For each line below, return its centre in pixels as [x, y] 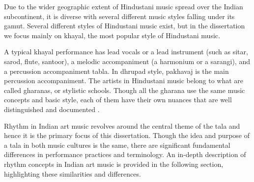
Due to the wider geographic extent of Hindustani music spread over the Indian [124, 6]
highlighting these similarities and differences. [72, 173]
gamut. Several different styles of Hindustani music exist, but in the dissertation [125, 26]
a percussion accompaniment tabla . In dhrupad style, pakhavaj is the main [116, 71]
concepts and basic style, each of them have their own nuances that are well [118, 100]
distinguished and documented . [52, 109]
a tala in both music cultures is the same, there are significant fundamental [117, 145]
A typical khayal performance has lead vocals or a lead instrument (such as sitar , [126, 52]
